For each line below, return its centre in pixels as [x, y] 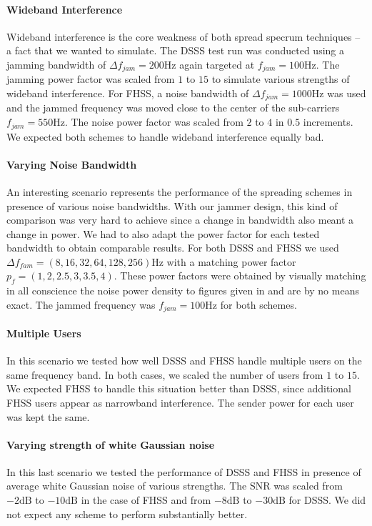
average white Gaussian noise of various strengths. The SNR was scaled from [175, 486]
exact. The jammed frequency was [81, 304]
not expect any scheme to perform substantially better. [127, 513]
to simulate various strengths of [281, 79]
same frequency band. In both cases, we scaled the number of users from [165, 374]
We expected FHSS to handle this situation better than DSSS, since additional [179, 388]
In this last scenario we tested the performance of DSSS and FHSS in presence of [184, 471]
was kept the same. [48, 416]
